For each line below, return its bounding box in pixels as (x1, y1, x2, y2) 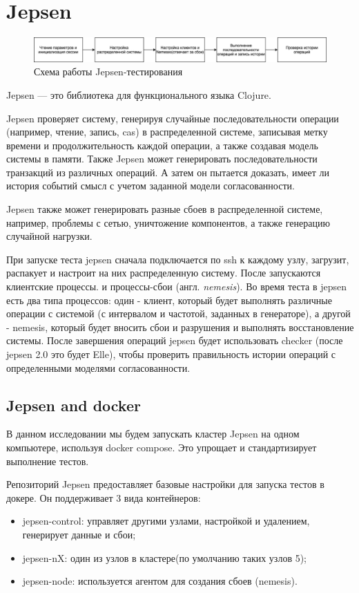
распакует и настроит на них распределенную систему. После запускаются (6, 265, 321, 280)
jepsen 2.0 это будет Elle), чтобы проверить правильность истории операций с (6, 347, 336, 361)
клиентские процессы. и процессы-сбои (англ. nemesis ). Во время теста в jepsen (6, 279, 347, 294)
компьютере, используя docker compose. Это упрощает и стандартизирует (6, 440, 317, 454)
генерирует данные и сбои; (22, 527, 136, 541)
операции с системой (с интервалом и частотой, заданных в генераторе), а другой (6, 306, 351, 321)
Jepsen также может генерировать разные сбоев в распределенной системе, (6, 202, 323, 216)
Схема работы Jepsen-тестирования (34, 64, 183, 79)
